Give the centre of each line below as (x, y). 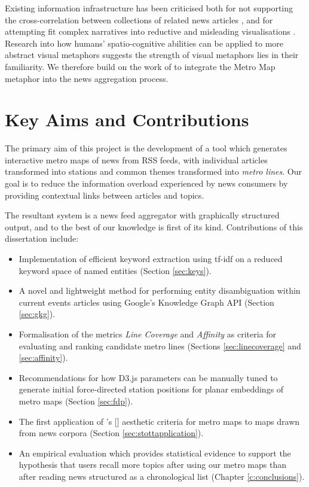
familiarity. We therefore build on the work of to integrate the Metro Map (140, 66)
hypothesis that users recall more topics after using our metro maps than (152, 465)
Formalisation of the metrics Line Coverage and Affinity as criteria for (148, 334)
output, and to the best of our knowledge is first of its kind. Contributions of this (154, 226)
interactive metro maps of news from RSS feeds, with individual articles (136, 159)
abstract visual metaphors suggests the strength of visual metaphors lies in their (152, 55)
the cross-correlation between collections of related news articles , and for (139, 19)
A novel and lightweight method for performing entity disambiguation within (160, 290)
